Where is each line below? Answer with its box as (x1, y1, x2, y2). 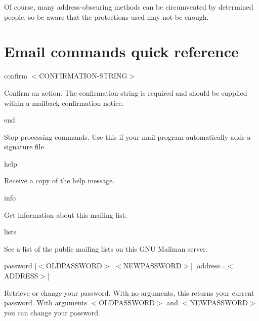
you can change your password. (4, 307, 101, 317)
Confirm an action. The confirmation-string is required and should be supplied (4, 87, 247, 98)
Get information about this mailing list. (4, 209, 127, 220)
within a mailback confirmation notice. (4, 97, 124, 108)
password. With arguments (4, 297, 88, 308)
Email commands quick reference (4, 41, 239, 62)
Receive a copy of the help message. (4, 175, 115, 186)
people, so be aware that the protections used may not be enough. (4, 11, 209, 22)
